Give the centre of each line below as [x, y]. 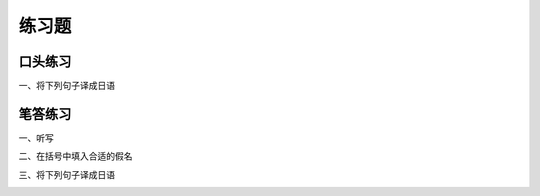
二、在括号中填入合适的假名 [75, 156]
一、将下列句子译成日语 [66, 86]
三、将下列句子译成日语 [66, 174]
